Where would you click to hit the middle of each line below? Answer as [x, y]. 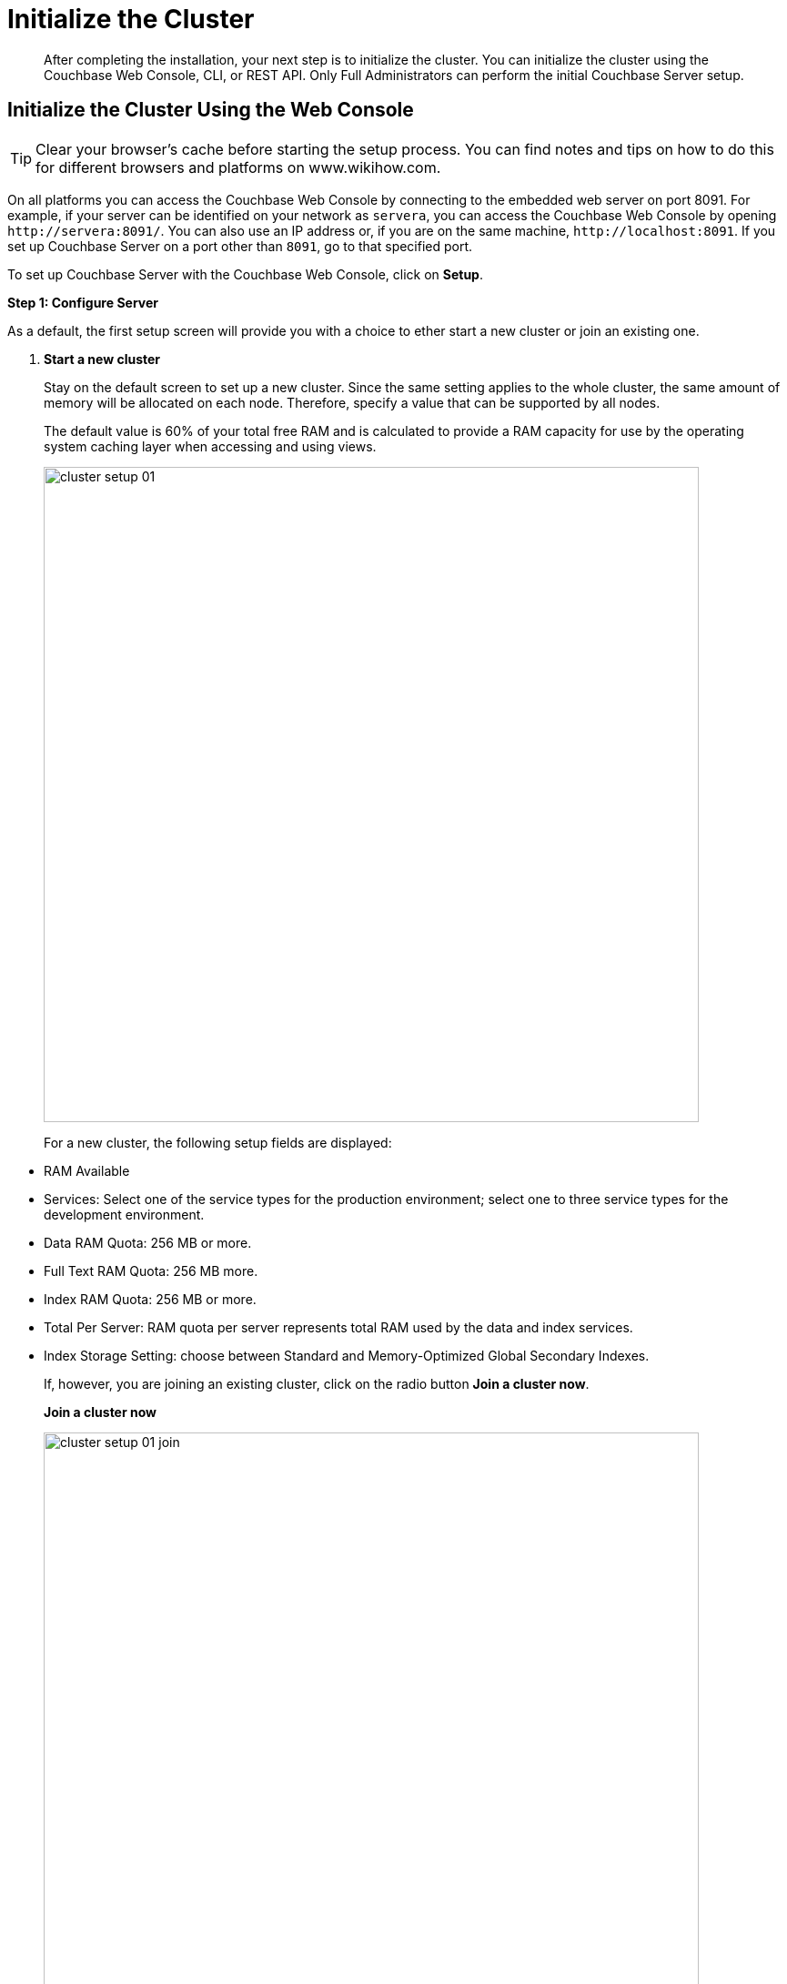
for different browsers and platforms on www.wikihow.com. [238, 167]
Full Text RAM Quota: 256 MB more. [151, 1270]
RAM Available [87, 1170]
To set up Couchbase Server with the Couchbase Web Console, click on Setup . [245, 274]
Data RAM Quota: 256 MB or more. [148, 1242]
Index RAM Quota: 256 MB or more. [150, 1299]
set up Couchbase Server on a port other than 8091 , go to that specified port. [240, 246]
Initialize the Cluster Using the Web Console [211, 110]
